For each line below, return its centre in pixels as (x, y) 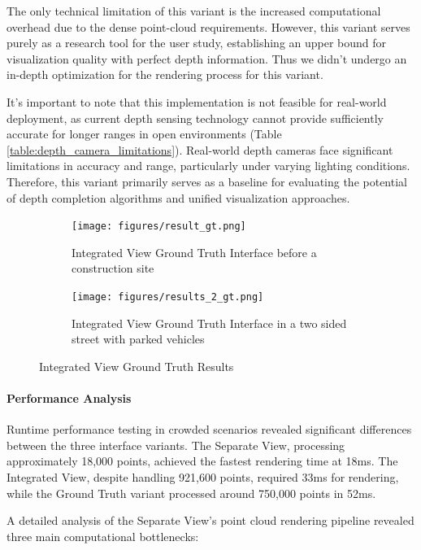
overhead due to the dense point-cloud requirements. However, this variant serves (208, 26)
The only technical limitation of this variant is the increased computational (194, 11)
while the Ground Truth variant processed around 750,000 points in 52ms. (191, 493)
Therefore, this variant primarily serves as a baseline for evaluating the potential (207, 181)
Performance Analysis (69, 398)
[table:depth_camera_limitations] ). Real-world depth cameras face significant (200, 149)
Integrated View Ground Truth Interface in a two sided (209, 323)
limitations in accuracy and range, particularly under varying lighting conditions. (208, 166)
